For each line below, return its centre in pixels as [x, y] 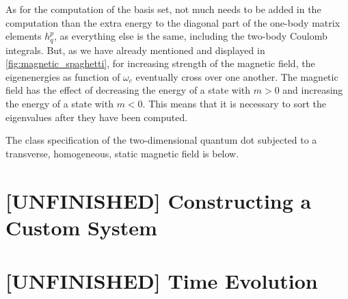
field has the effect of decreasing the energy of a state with [128, 90]
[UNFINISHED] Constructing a [159, 200]
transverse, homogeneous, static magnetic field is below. [122, 153]
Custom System [81, 227]
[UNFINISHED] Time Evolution [162, 281]
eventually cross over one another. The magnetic [237, 76]
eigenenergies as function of [63, 76]
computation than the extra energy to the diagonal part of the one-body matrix [173, 22]
